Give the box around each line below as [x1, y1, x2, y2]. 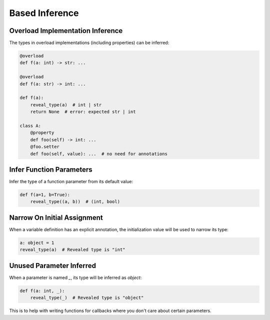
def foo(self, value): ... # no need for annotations [30, 151, 167, 157]
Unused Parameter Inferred [9, 261, 96, 270]
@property [30, 130, 54, 136]
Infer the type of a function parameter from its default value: [9, 179, 133, 185]
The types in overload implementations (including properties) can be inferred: [9, 40, 169, 46]
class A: [19, 123, 41, 128]
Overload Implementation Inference [9, 26, 123, 35]
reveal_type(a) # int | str [30, 102, 102, 107]
